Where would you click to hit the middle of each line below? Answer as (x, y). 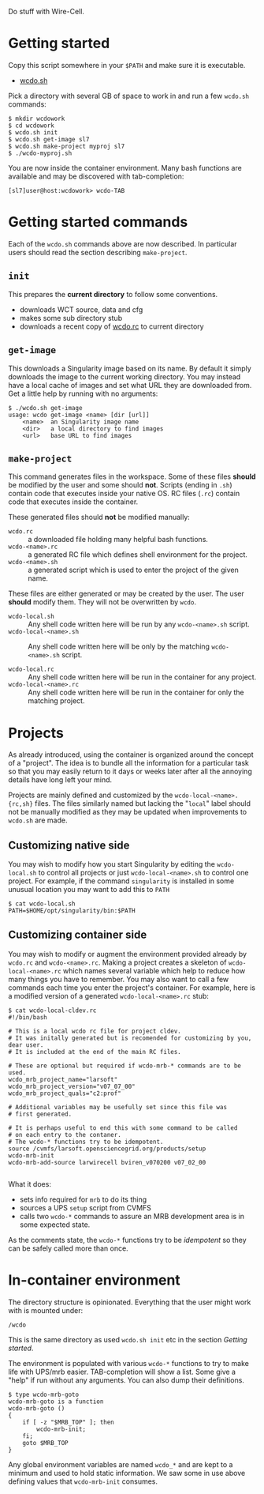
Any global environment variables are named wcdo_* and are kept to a (121, 1464)
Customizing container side (78, 935)
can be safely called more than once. (68, 1248)
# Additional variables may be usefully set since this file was (117, 1107)
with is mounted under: (46, 1310)
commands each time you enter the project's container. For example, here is (132, 988)
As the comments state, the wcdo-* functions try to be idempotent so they (127, 1240)
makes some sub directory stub (71, 318)
